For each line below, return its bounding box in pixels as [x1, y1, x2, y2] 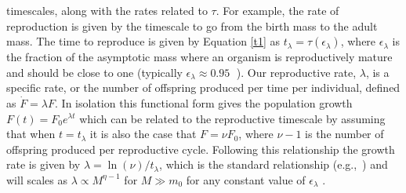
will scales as [6, 171, 67, 188]
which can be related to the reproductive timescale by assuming [79, 110, 386, 126]
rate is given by [6, 156, 81, 173]
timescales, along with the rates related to [6, 2, 208, 18]
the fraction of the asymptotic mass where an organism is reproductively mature [6, 49, 393, 65]
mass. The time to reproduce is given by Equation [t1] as [6, 33, 281, 49]
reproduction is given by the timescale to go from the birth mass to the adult [6, 17, 378, 34]
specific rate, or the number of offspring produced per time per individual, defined [6, 79, 401, 96]
